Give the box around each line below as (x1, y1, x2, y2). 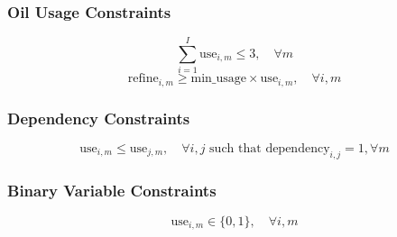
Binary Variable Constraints (7, 178, 217, 201)
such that (209, 142, 262, 156)
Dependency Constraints (7, 106, 190, 129)
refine (127, 72, 159, 86)
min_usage (190, 72, 247, 86)
